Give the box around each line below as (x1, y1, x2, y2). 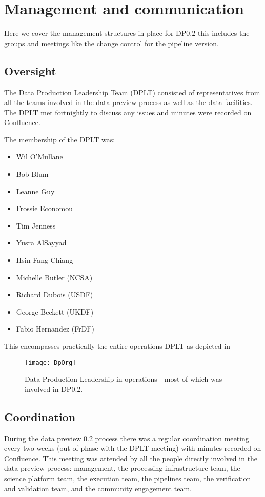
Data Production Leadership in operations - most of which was (25, 374, 222, 384)
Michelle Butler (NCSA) (16, 272, 93, 282)
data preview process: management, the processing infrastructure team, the (4, 463, 240, 473)
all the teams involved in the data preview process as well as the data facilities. (4, 97, 253, 108)
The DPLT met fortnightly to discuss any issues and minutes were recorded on (4, 107, 252, 117)
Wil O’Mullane (16, 151, 63, 162)
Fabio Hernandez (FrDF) (16, 323, 94, 334)
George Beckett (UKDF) (16, 306, 94, 317)
